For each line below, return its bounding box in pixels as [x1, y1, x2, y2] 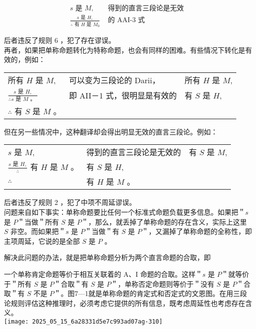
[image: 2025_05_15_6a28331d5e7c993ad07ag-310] [4, 318, 163, 325]
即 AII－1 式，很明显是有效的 [69, 90, 177, 101]
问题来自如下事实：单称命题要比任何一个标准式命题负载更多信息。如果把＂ [4, 206, 245, 217]
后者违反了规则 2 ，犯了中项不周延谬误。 [4, 197, 136, 207]
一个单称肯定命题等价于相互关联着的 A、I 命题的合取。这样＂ [4, 268, 202, 279]
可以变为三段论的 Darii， [69, 74, 160, 86]
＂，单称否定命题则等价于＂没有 [111, 278, 215, 289]
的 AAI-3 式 [108, 17, 145, 24]
